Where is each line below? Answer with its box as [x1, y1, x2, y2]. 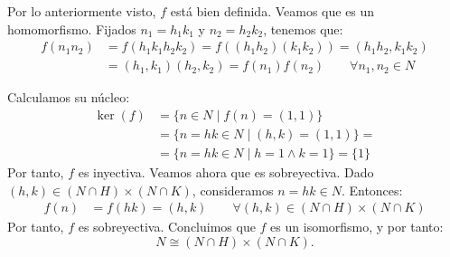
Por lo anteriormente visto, [7, 2, 156, 20]
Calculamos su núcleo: [7, 88, 130, 107]
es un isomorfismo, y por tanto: [270, 217, 444, 236]
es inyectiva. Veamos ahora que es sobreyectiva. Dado [78, 162, 374, 181]
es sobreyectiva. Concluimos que [78, 217, 256, 236]
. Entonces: [341, 180, 403, 199]
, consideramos [192, 180, 274, 199]
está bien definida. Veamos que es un [170, 2, 375, 20]
